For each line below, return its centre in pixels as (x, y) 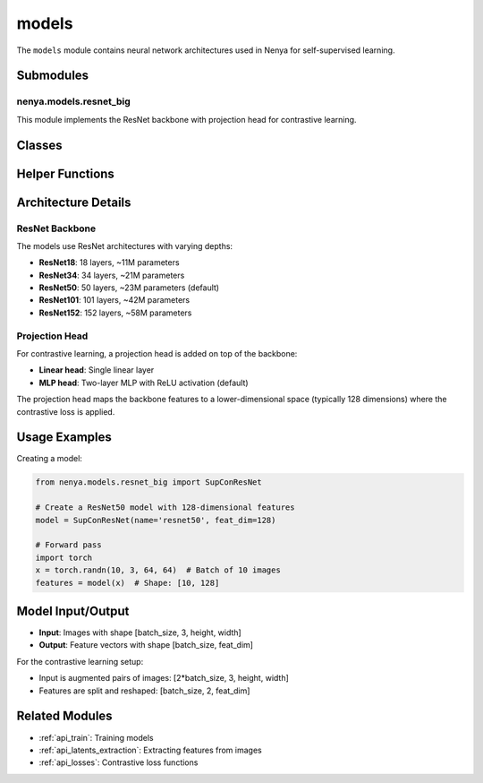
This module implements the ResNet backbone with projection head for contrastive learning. (186, 119)
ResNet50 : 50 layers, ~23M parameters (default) (129, 288)
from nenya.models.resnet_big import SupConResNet (149, 482)
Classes (39, 145)
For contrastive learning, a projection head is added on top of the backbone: (157, 353)
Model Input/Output (73, 611)
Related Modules (64, 716)
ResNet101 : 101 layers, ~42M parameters (114, 300)
